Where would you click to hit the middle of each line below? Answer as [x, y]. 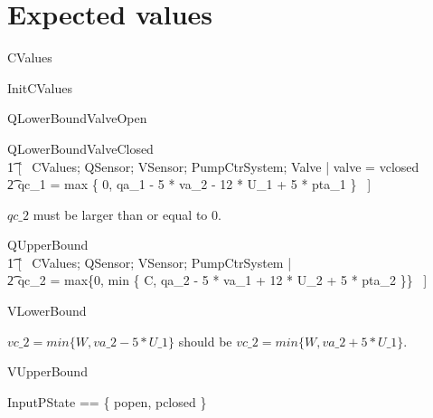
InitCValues [40, 87]
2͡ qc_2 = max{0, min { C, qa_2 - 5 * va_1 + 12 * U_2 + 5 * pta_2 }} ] [217, 280]
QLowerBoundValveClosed [80, 148]
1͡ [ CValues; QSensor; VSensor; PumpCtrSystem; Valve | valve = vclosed [213, 166]
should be [205, 341]
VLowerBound [47, 311]
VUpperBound [47, 371]
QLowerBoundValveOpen [77, 118]
